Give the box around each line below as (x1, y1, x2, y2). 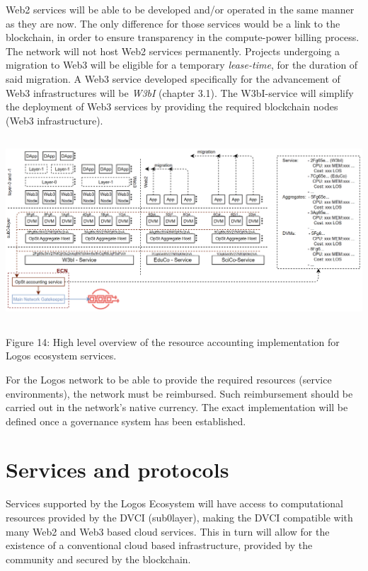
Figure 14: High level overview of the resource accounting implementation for (6, 334, 340, 349)
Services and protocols (6, 455, 229, 484)
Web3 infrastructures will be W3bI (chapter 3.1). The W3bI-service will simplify (6, 85, 354, 100)
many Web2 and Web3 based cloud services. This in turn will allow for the (6, 524, 330, 538)
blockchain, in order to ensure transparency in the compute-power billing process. (6, 30, 360, 45)
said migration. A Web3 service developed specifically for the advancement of (6, 71, 340, 86)
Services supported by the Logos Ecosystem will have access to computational (6, 496, 343, 511)
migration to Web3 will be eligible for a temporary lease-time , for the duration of (6, 57, 358, 72)
